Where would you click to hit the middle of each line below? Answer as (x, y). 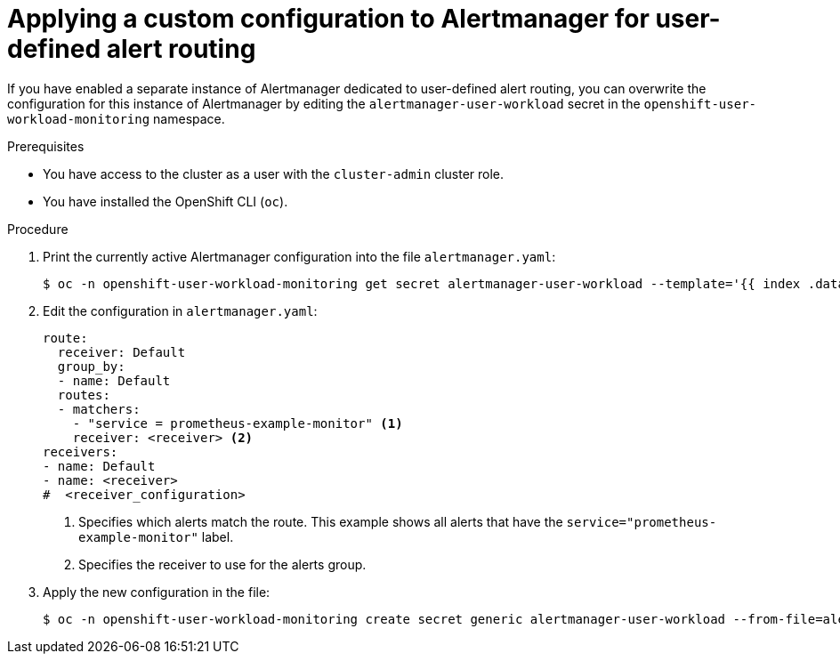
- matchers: (99, 409)
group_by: (91, 366)
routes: (84, 395)
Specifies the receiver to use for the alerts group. (222, 564)
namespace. (189, 118)
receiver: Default (121, 352)
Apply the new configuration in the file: (157, 592)
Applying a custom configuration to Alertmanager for (328, 19)
